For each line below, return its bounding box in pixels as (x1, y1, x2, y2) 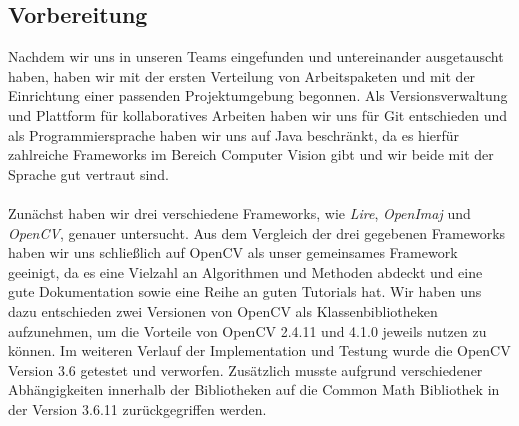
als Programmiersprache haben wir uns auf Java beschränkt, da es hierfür (8, 124, 460, 145)
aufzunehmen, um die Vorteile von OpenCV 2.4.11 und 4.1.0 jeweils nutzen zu (8, 320, 487, 341)
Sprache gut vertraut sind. (8, 163, 169, 184)
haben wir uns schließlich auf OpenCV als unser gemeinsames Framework (8, 242, 458, 263)
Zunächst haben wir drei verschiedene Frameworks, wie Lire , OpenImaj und (8, 202, 471, 223)
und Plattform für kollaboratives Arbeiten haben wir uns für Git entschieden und (8, 104, 508, 125)
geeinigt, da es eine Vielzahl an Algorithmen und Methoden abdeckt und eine (8, 261, 483, 282)
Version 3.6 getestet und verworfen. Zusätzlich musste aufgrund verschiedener (8, 359, 483, 380)
